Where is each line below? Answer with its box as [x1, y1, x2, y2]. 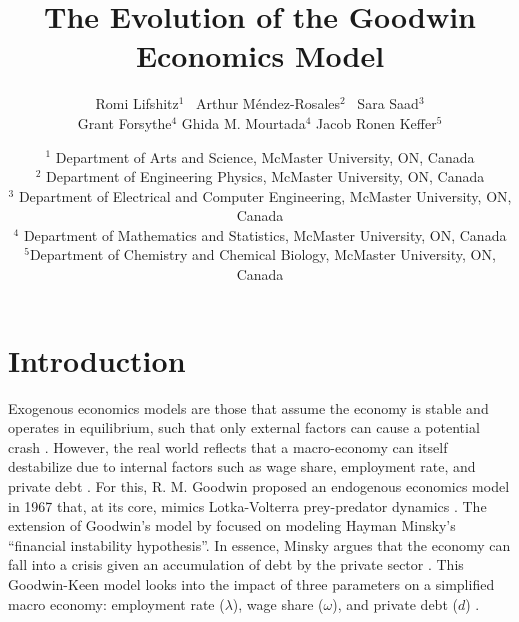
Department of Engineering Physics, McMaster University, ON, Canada [46, 166, 485, 187]
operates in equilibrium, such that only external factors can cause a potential [8, 417, 480, 438]
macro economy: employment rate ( [8, 593, 225, 614]
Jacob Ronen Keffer [316, 112, 437, 133]
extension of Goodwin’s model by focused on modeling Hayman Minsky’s [8, 515, 456, 536]
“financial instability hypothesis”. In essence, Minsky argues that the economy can [8, 534, 511, 555]
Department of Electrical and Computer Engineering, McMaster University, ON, [18, 185, 512, 206]
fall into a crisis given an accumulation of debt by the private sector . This [8, 554, 464, 575]
